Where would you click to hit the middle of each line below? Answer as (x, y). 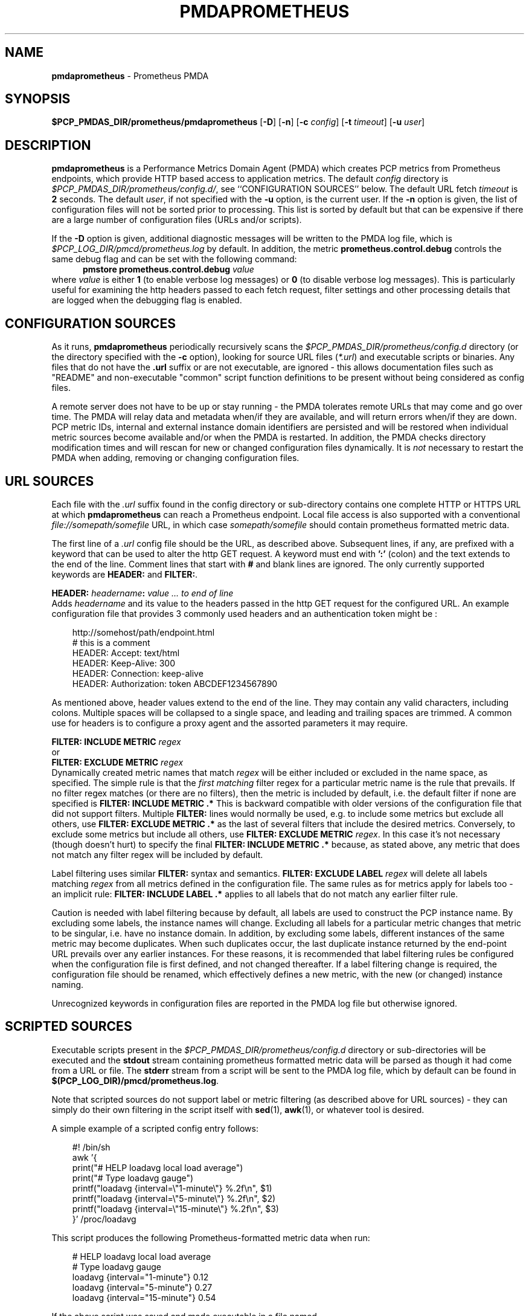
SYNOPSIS (38, 99)
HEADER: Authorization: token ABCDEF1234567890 (175, 683)
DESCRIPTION (48, 145)
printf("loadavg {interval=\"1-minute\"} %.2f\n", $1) (172, 1188)
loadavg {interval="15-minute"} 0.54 (144, 1297)
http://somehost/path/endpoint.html (143, 632)
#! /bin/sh (91, 1147)
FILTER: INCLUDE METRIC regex (116, 741)
